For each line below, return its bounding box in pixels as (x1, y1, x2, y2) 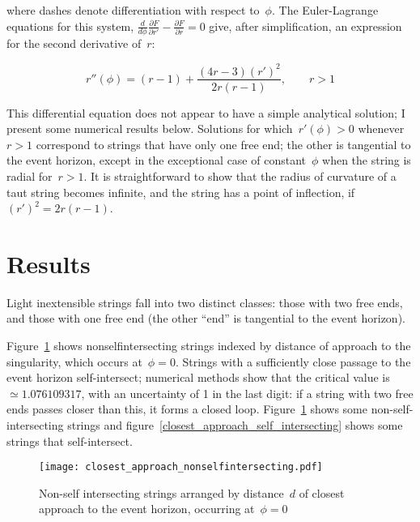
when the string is (322, 152, 411, 169)
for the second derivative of (6, 35, 142, 52)
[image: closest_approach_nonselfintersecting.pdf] (39, 461, 323, 473)
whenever (358, 120, 405, 137)
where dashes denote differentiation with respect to (6, 2, 260, 18)
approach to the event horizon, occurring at (39, 500, 255, 517)
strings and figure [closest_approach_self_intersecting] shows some (67, 417, 403, 434)
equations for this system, (6, 17, 134, 34)
